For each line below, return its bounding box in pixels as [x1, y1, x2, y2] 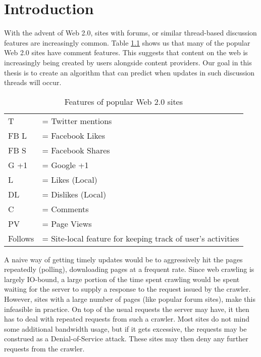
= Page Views [42, 217, 92, 229]
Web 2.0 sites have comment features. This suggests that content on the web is [4, 47, 248, 58]
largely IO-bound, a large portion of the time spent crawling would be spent [4, 273, 240, 284]
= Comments [42, 203, 89, 215]
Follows [8, 232, 34, 244]
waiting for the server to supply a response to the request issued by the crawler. [4, 284, 251, 294]
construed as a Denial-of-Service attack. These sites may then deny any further [4, 333, 248, 344]
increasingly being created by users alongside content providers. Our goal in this [4, 57, 252, 67]
